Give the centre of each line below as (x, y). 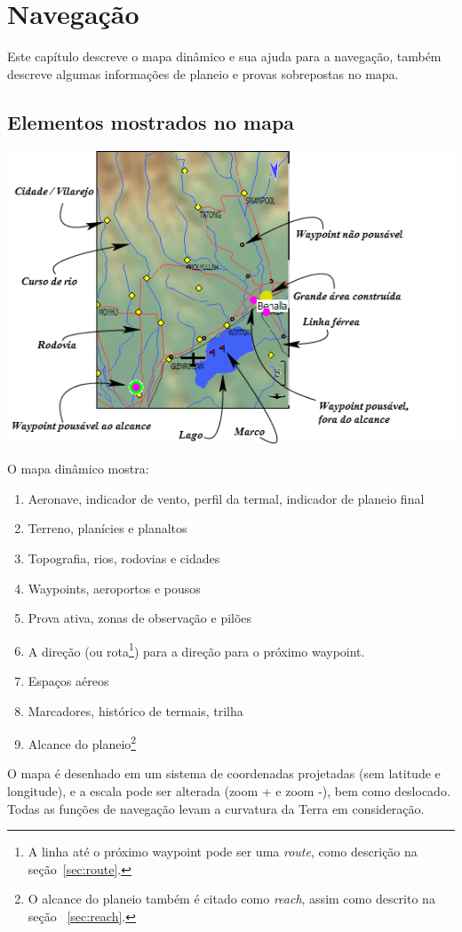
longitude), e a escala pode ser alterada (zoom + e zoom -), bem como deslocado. (229, 791)
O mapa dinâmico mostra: (78, 469)
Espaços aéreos (68, 681)
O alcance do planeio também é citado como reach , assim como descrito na (231, 899)
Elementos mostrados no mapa (151, 121)
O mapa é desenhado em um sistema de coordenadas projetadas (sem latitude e (224, 773)
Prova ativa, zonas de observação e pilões (140, 618)
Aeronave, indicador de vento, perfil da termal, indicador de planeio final (226, 498)
